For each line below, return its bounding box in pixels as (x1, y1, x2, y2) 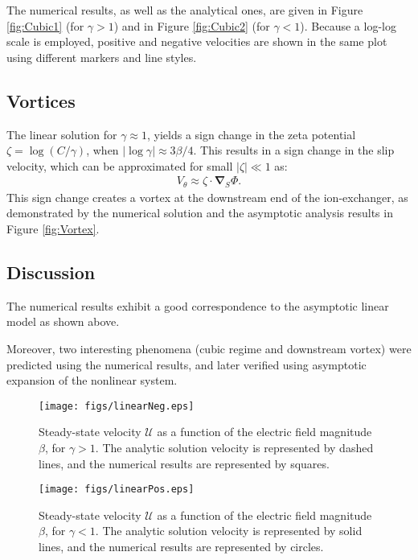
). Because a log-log (300, 17, 396, 34)
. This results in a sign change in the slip (193, 142, 395, 159)
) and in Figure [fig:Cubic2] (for (113, 17, 270, 34)
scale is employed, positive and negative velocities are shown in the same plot (6, 33, 387, 50)
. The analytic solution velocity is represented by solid (95, 522, 363, 539)
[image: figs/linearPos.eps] (39, 484, 195, 496)
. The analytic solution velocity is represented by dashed (95, 439, 374, 456)
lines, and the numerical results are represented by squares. (39, 455, 330, 471)
